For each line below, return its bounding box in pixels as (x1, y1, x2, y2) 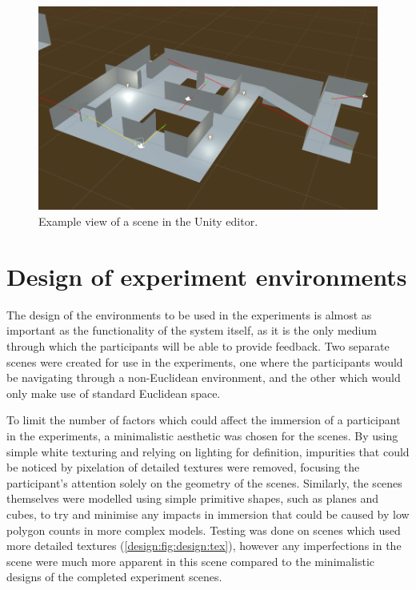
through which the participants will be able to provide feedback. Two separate (6, 337, 390, 354)
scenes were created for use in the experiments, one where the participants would (6, 353, 403, 370)
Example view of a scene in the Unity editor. (38, 213, 258, 230)
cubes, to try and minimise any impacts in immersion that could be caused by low (6, 505, 410, 522)
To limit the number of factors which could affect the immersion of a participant (6, 411, 401, 428)
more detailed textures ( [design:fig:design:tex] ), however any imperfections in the (6, 537, 402, 554)
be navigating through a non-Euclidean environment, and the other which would (6, 369, 401, 386)
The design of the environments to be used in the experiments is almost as (6, 306, 372, 323)
